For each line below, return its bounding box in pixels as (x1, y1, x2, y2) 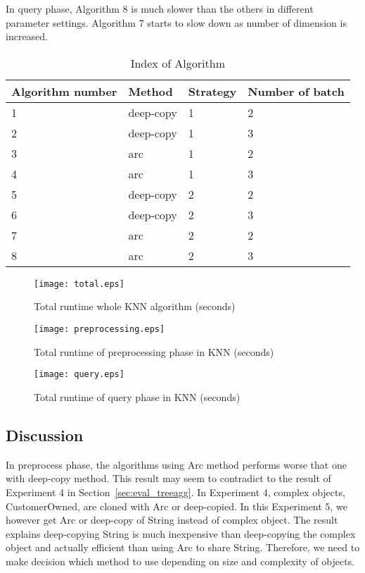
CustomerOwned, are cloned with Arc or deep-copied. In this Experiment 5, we (6, 498, 347, 513)
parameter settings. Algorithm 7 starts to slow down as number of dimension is (6, 15, 347, 30)
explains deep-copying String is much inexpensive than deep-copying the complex (6, 526, 356, 541)
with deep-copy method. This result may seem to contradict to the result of (6, 471, 331, 486)
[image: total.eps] (34, 278, 124, 289)
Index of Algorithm (130, 54, 225, 71)
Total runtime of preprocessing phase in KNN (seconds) (34, 344, 274, 359)
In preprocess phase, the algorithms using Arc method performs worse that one (6, 457, 347, 472)
